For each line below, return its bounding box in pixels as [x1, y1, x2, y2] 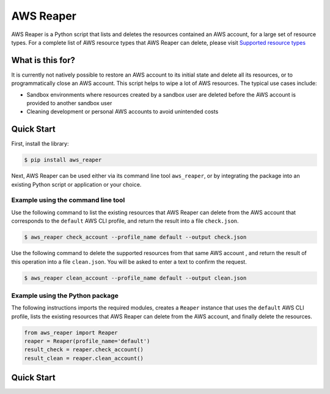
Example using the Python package [11, 291, 119, 300]
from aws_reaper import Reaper [24, 329, 119, 336]
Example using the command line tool [11, 196, 125, 204]
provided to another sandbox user [26, 100, 112, 107]
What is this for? [11, 55, 76, 65]
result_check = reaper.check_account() [24, 346, 144, 353]
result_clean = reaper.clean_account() [24, 355, 144, 362]
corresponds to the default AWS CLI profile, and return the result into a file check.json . [11, 217, 239, 225]
